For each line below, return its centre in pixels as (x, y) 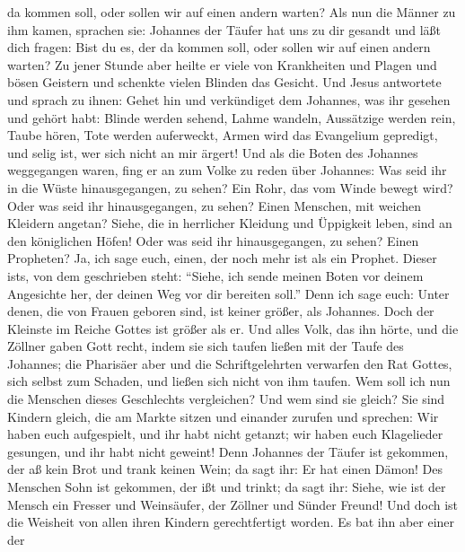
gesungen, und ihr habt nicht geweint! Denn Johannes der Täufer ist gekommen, (228, 451)
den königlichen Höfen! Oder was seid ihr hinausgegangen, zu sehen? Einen (213, 240)
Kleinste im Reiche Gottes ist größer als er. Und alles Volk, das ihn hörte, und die (233, 328)
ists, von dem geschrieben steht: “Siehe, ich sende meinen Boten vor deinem (215, 275)
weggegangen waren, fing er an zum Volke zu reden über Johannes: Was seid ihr (227, 170)
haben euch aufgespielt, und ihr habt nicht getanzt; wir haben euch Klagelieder (225, 434)
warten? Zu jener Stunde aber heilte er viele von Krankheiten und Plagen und (222, 64)
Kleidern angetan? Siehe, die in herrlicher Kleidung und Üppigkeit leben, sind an (230, 223)
